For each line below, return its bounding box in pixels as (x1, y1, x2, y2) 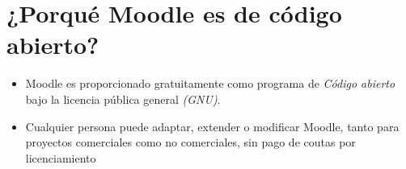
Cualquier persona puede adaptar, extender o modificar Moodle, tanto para (25, 117, 400, 134)
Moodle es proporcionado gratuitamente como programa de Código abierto (25, 75, 395, 92)
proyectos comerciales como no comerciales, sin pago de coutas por (25, 134, 356, 150)
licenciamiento (25, 149, 96, 166)
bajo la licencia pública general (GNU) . (25, 90, 221, 107)
